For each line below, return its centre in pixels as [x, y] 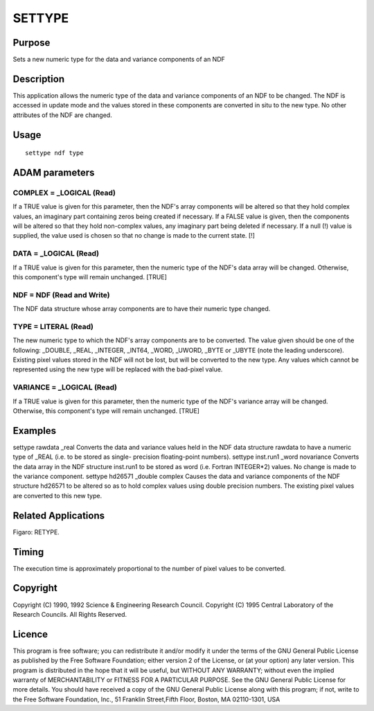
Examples [35, 431]
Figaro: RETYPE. [36, 532]
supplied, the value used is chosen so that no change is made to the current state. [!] [134, 236]
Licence [30, 634]
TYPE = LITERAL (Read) [53, 326]
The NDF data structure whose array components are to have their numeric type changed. [142, 309]
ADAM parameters [54, 172]
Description [39, 79]
